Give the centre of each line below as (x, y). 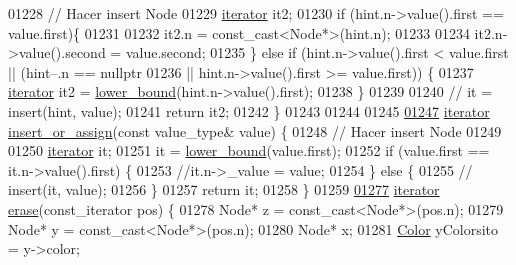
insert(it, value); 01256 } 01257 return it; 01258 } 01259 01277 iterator (224, 189)
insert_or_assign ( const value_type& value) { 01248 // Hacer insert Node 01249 (255, 130)
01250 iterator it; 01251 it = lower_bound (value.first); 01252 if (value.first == (249, 150)
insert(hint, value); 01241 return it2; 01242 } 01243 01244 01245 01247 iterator (249, 110)
